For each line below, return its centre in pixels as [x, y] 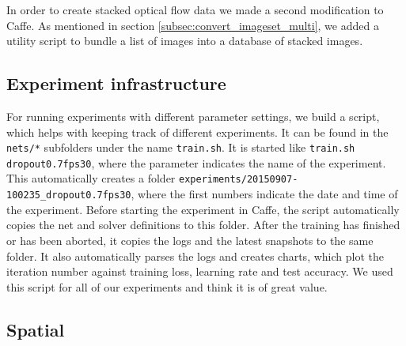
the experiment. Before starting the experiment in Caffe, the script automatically [203, 209]
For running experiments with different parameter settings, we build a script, [193, 116]
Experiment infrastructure [116, 83]
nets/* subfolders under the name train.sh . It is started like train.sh [181, 147]
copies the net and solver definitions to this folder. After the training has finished [203, 225]
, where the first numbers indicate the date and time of [264, 194]
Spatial [36, 329]
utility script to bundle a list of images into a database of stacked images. [185, 41]
